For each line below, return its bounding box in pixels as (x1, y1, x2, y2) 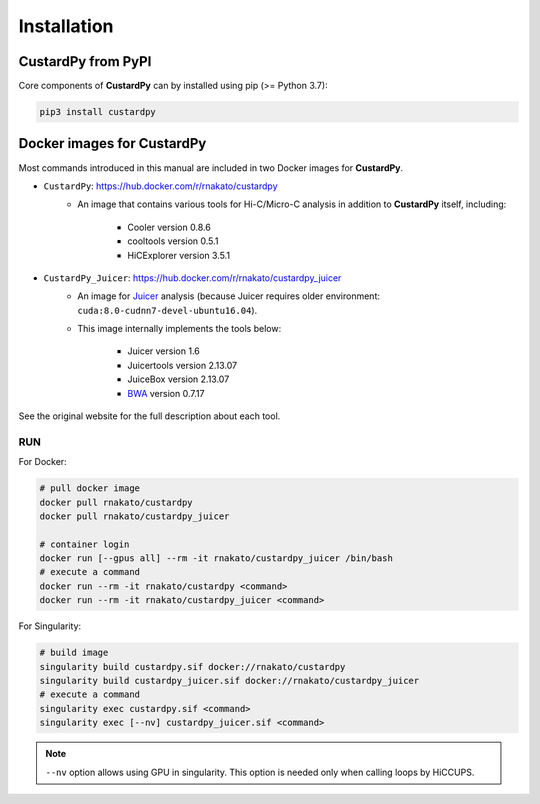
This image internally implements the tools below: (77, 323, 282, 335)
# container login (39, 538, 130, 550)
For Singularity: (18, 620, 82, 632)
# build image (39, 647, 109, 659)
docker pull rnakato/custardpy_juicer (39, 510, 230, 522)
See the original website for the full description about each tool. (18, 410, 281, 422)
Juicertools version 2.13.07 (127, 359, 238, 371)
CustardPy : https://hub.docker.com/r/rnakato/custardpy (43, 180, 279, 192)
